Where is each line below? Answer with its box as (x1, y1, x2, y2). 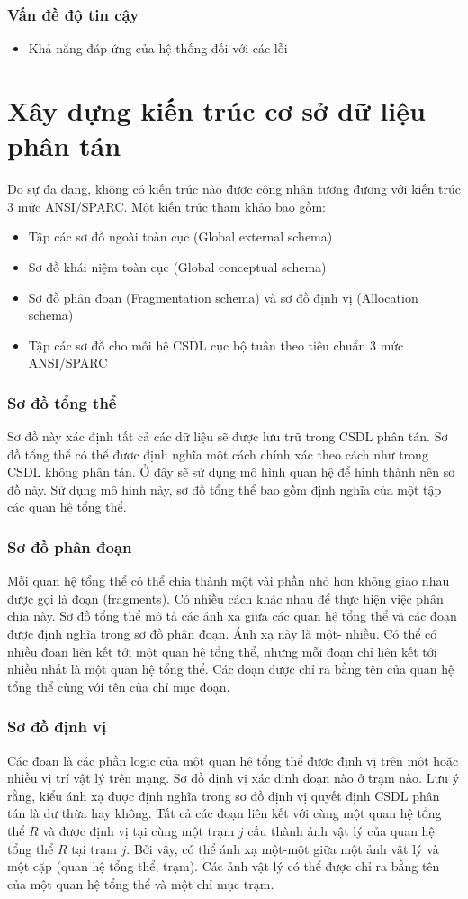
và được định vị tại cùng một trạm (42, 822, 235, 840)
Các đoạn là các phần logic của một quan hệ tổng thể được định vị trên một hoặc (7, 750, 459, 769)
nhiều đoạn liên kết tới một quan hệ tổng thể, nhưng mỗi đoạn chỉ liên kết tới (7, 641, 437, 660)
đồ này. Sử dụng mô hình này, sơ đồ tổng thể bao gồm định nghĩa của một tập (7, 479, 442, 498)
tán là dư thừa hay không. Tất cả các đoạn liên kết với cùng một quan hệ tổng (7, 804, 442, 822)
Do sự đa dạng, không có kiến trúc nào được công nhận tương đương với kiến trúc (7, 179, 462, 198)
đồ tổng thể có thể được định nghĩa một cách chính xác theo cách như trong (7, 444, 428, 463)
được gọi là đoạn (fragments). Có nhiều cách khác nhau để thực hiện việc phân (7, 588, 444, 607)
